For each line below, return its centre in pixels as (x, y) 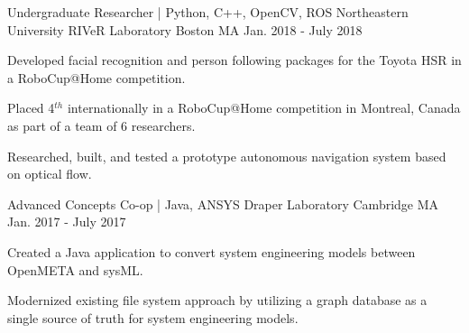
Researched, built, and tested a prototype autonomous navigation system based (227, 156)
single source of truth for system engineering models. (153, 317)
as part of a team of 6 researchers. (101, 125)
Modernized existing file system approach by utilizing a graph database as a (217, 300)
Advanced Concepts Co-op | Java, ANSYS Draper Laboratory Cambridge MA (223, 203)
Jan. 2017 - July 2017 (67, 222)
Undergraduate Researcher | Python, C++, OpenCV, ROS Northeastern (208, 12)
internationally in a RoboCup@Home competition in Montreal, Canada (264, 108)
